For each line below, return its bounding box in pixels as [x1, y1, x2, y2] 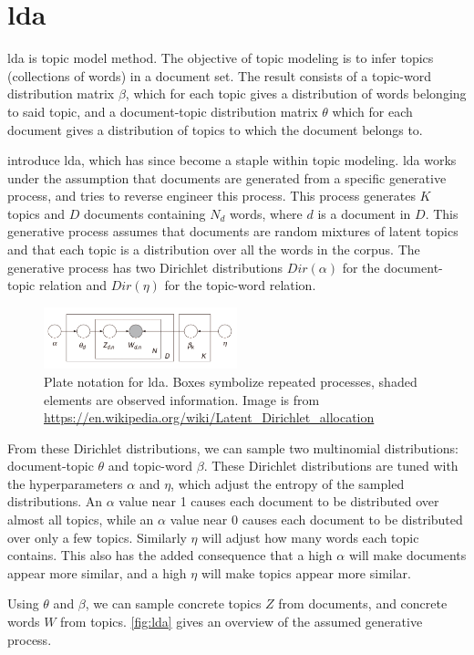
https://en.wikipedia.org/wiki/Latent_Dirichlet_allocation [44, 408, 375, 427]
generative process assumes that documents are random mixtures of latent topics [7, 222, 459, 241]
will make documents [348, 546, 467, 565]
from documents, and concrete [278, 594, 448, 613]
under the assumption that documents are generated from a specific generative [7, 168, 447, 187]
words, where [229, 203, 303, 223]
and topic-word [108, 456, 193, 475]
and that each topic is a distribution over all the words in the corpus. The [7, 240, 420, 259]
